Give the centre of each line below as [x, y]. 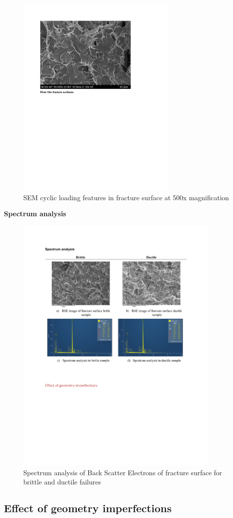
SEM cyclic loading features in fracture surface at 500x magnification [126, 197]
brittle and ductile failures [62, 482]
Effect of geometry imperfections [88, 508]
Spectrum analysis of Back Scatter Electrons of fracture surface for [123, 472]
